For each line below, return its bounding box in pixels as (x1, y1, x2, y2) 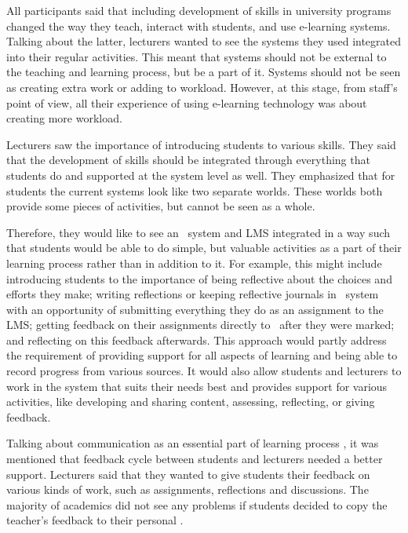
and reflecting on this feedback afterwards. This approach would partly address (6, 331, 387, 348)
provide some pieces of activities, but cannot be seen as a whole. (6, 198, 315, 214)
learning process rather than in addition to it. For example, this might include (6, 254, 382, 271)
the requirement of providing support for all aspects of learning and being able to (6, 347, 398, 363)
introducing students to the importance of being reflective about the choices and (6, 270, 392, 287)
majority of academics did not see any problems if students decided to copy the (6, 496, 388, 513)
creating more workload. (6, 110, 122, 126)
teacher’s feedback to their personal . (6, 512, 184, 528)
